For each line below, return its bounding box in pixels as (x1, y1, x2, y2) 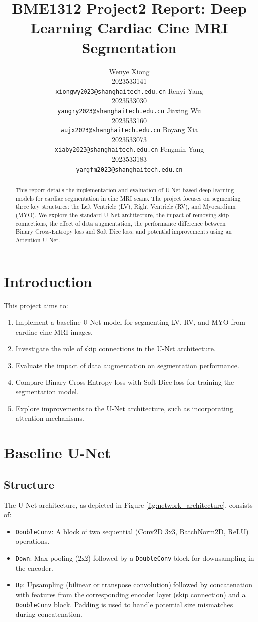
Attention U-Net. (15, 236, 60, 244)
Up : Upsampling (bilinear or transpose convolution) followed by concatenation (15, 579, 252, 590)
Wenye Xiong (109, 66, 150, 76)
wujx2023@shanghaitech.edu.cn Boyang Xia (60, 124, 198, 135)
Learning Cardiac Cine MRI (30, 17, 228, 38)
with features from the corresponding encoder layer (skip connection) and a (15, 589, 246, 599)
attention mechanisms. (15, 413, 84, 423)
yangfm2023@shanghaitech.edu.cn (76, 166, 183, 173)
